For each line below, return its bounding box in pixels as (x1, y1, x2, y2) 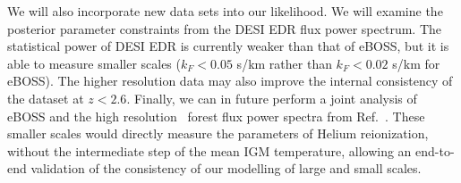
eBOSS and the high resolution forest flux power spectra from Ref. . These (7, 106, 425, 125)
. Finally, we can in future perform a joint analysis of (126, 88, 417, 107)
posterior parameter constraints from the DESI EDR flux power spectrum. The (7, 19, 441, 37)
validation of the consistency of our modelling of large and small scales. (30, 159, 422, 178)
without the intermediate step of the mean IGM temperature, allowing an (7, 141, 412, 160)
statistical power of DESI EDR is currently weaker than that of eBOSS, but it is (7, 37, 449, 55)
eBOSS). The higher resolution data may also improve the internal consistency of (7, 71, 453, 90)
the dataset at (7, 88, 84, 107)
